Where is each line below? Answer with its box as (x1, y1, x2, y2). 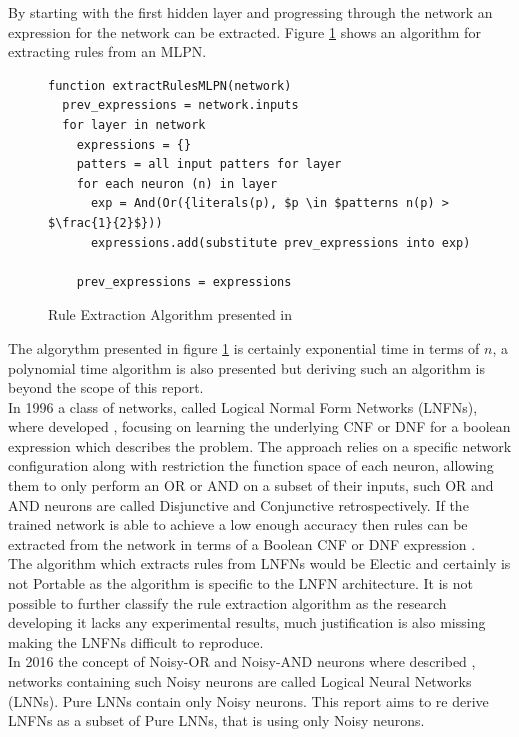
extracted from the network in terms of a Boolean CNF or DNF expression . (8, 533, 476, 554)
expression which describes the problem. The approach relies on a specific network (8, 435, 512, 456)
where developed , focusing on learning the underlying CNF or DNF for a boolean (8, 416, 511, 437)
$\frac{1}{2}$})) (48, 215, 163, 230)
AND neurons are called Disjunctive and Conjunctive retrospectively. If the (8, 494, 469, 515)
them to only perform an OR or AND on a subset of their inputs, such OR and (8, 475, 494, 496)
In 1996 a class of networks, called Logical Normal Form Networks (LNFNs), (8, 396, 478, 417)
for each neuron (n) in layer (76, 176, 278, 191)
